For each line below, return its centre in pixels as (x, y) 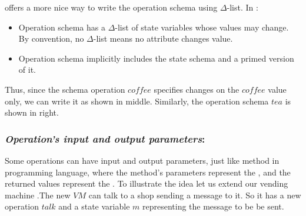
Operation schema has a (62, 27)
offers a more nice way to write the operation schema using (111, 7)
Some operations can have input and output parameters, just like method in (142, 160)
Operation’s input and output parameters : (105, 138)
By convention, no (51, 38)
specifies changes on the (197, 89)
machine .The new (38, 195)
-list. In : (242, 7)
